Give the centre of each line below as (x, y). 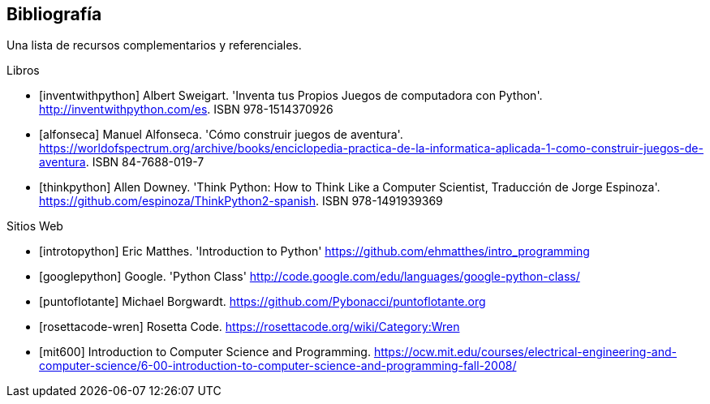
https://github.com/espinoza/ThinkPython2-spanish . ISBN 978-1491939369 (241, 201)
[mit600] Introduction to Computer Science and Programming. (205, 352)
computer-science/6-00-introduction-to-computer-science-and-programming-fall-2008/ (278, 366)
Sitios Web (35, 226)
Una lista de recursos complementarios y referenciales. (154, 45)
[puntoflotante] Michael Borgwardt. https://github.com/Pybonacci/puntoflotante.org (262, 302)
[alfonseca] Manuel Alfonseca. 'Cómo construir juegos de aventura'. (221, 135)
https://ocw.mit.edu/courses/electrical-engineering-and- (525, 352)
